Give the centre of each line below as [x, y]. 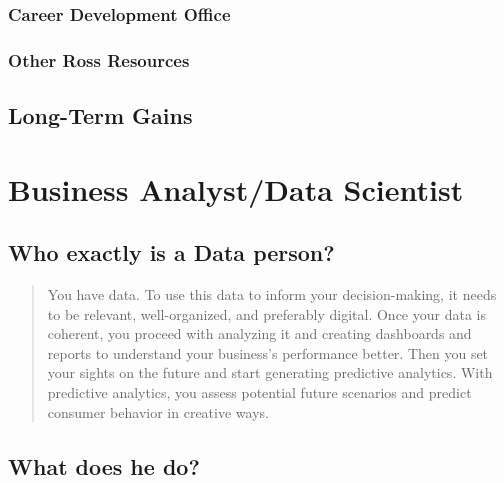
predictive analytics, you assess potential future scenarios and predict [259, 392]
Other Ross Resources [99, 59]
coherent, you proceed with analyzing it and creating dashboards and [259, 333]
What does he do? [104, 465]
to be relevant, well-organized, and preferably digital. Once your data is [266, 313]
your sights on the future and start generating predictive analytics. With [270, 372]
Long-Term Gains [100, 115]
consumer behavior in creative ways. [158, 411]
